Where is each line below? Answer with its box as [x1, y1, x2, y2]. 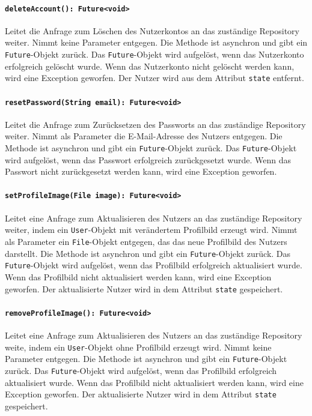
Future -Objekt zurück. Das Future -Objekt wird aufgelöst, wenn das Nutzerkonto [5, 48, 304, 61]
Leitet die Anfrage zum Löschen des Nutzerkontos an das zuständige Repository [5, 24, 299, 37]
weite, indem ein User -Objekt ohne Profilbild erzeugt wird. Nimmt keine [5, 340, 272, 353]
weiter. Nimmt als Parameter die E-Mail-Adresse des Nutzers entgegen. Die [5, 130, 283, 142]
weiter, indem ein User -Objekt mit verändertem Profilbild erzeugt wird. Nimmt [5, 223, 298, 236]
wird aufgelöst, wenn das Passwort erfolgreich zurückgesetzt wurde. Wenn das [5, 153, 292, 166]
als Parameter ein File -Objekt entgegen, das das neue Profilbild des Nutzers [5, 235, 287, 247]
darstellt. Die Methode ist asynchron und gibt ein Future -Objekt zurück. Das [5, 247, 291, 259]
